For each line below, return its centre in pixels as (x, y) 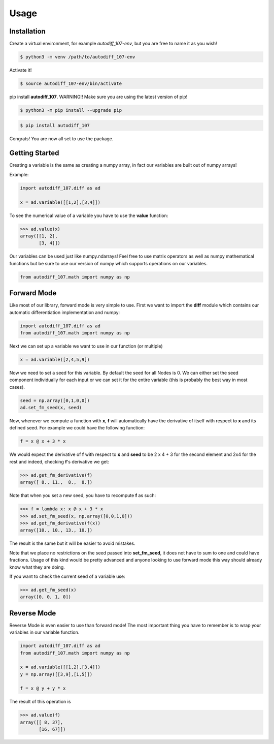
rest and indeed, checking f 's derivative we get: (59, 461)
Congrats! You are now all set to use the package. (61, 138)
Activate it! (21, 70)
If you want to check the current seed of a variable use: (67, 576)
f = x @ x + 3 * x (43, 441)
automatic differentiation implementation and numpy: (65, 312)
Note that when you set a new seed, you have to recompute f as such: (83, 495)
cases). (17, 387)
